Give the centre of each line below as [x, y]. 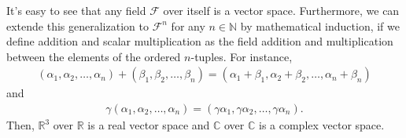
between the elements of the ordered [94, 56]
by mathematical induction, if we [320, 25]
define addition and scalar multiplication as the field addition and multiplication [200, 41]
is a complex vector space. [321, 125]
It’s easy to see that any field [76, 10]
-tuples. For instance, [242, 56]
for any [188, 25]
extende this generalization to [78, 25]
